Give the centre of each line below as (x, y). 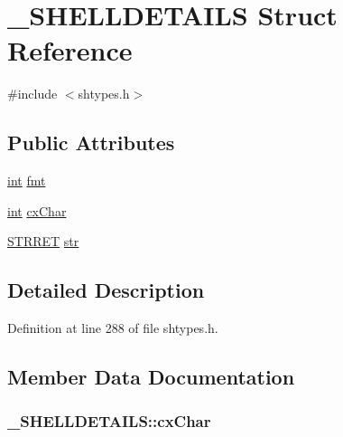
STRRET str (43, 241)
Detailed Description (106, 290)
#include (32, 94)
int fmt (27, 180)
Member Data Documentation (151, 377)
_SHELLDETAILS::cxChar (109, 421)
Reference (70, 50)
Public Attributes (91, 142)
